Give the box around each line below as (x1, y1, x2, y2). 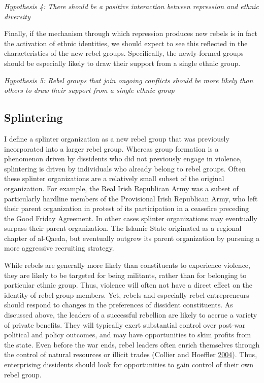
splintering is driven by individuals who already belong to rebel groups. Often (4, 163, 246, 173)
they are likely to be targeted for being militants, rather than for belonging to (4, 269, 247, 280)
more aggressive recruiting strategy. (4, 242, 114, 253)
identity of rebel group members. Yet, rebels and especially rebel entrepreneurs (4, 289, 249, 300)
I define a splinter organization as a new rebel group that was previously (4, 133, 229, 144)
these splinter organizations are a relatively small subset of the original (4, 173, 224, 184)
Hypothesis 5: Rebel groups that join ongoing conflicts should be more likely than (4, 75, 253, 85)
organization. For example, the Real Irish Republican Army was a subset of (4, 183, 239, 193)
